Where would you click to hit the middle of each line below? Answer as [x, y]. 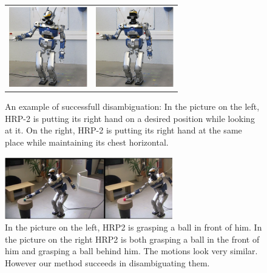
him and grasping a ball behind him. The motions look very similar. [131, 251]
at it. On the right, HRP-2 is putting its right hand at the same [123, 130]
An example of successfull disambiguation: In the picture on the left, [132, 106]
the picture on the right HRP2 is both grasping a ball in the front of [132, 239]
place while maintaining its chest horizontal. [87, 142]
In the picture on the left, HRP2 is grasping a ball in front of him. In [133, 227]
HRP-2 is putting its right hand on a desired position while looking [130, 118]
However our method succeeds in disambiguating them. [107, 263]
